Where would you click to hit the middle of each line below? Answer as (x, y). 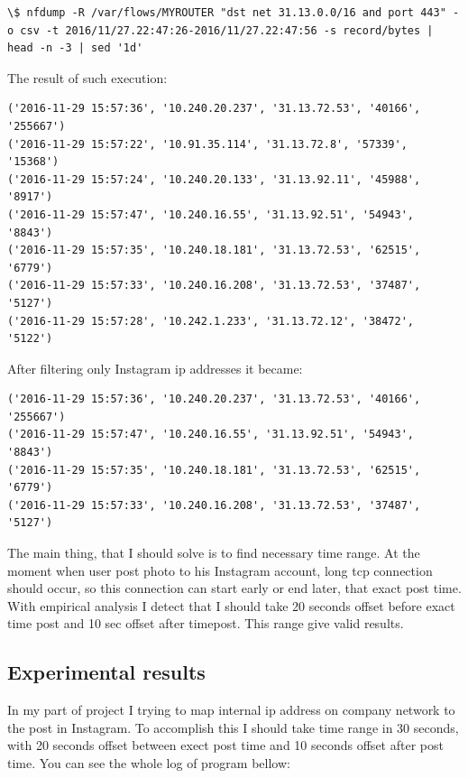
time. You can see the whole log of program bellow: (149, 762)
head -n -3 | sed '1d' (75, 48)
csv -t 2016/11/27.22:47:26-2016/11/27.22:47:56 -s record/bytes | (227, 30)
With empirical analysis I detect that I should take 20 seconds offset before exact (231, 605)
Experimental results (106, 672)
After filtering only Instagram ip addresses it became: (155, 368)
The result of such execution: (87, 77)
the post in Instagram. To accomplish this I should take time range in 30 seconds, (233, 727)
